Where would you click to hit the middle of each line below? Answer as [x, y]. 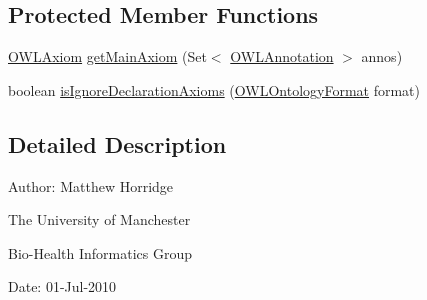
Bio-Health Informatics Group [100, 252]
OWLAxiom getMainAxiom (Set [107, 56]
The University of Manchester [99, 219]
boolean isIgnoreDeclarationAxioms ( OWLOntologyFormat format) [214, 89]
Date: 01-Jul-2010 [62, 286]
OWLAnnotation [282, 56]
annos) [382, 56]
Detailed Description [117, 143]
